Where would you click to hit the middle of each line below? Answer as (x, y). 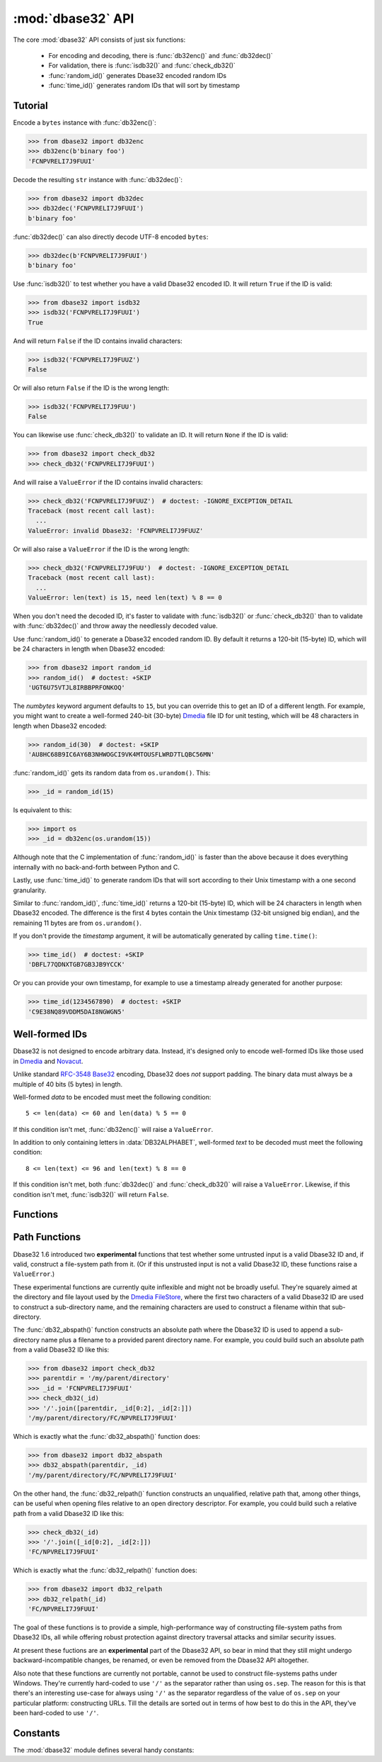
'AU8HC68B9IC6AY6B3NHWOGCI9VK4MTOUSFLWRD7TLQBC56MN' (121, 754)
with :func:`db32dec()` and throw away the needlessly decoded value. (116, 626)
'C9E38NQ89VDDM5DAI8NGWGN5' (76, 1011)
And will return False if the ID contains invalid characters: (98, 341)
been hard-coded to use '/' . (56, 1713)
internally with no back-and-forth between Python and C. (97, 867)
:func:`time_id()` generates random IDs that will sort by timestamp (144, 86)
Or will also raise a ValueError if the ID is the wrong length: (102, 549)
